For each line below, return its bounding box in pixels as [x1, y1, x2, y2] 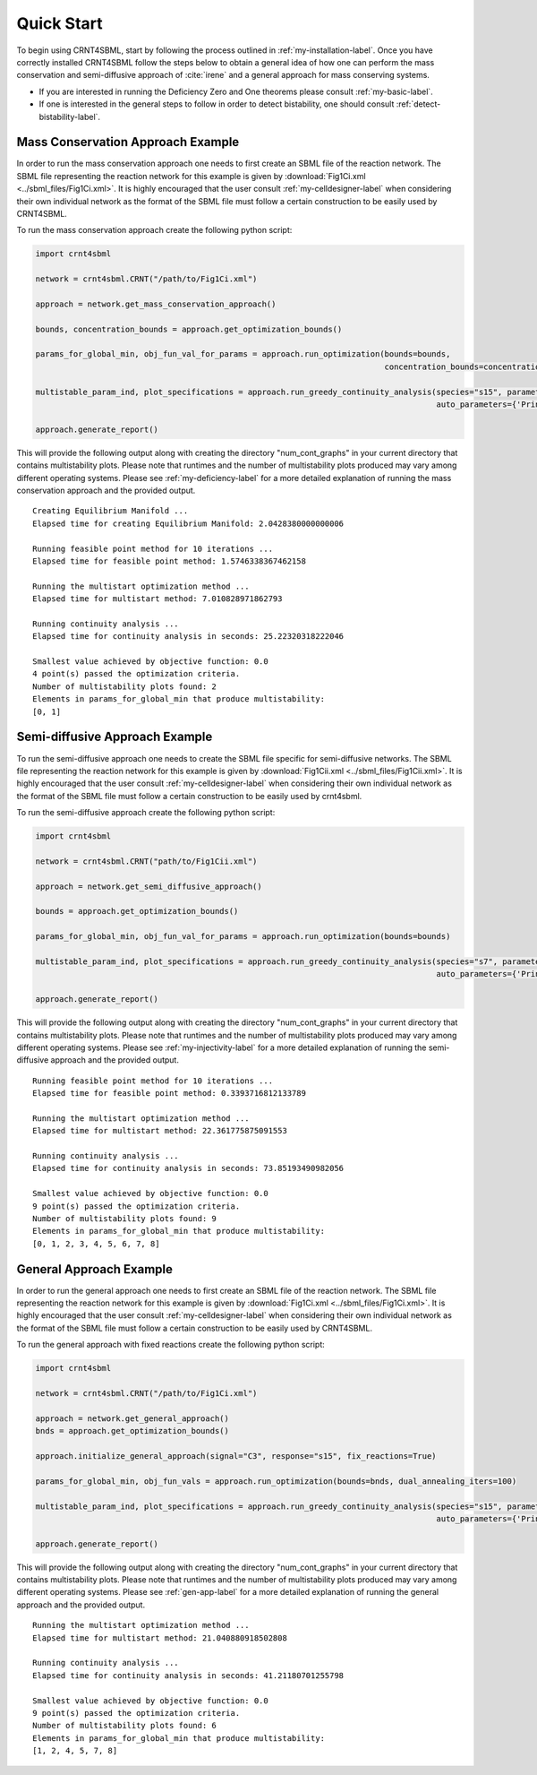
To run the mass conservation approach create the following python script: [16, 225, 293, 236]
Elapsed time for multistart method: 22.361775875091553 [32, 1125, 288, 1136]
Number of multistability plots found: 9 [32, 1213, 217, 1223]
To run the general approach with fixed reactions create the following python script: [16, 1340, 326, 1350]
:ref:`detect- [396, 99, 441, 109]
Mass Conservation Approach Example [16, 134, 240, 150]
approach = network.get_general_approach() [35, 1413, 230, 1424]
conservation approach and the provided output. [16, 485, 196, 495]
